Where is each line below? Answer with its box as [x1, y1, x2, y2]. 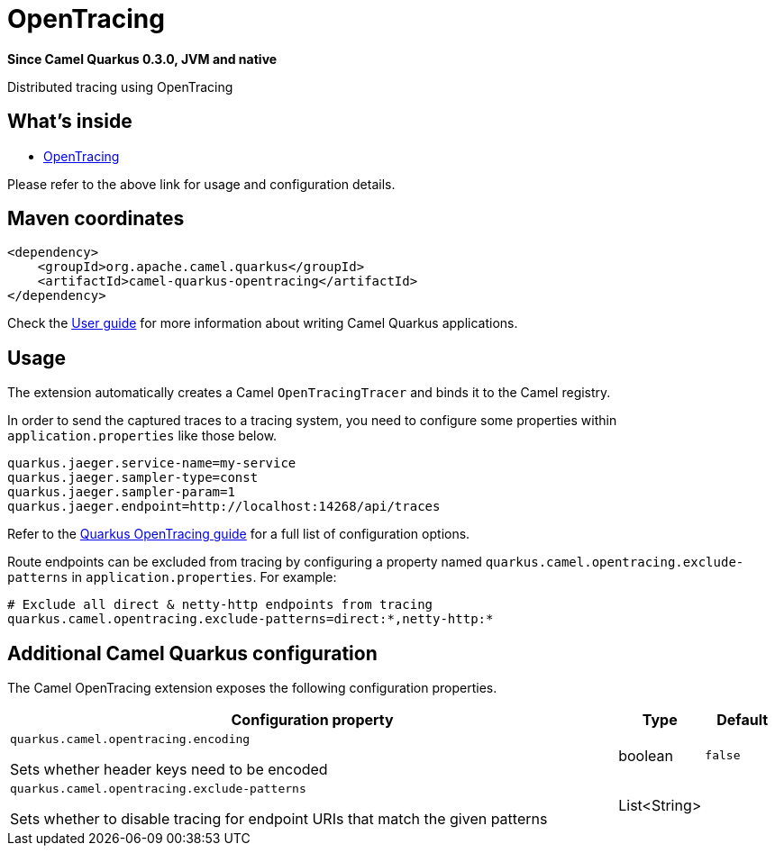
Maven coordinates [7, 207, 185, 231]
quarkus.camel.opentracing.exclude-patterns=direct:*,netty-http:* [7, 612, 494, 627]
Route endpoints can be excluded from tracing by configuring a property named [7, 554, 482, 570]
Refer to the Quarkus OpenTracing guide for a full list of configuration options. [7, 526, 470, 542]
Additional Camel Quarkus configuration [7, 641, 378, 665]
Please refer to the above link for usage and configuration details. [7, 176, 396, 192]
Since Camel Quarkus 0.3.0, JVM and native [7, 50, 278, 67]
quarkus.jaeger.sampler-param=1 [7, 485, 235, 500]
